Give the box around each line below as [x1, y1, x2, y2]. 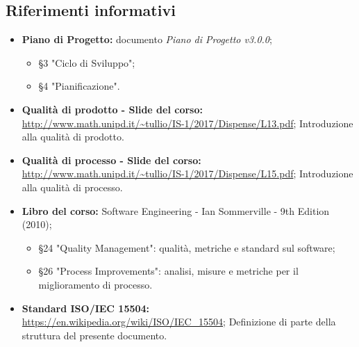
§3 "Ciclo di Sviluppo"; [38, 55, 135, 70]
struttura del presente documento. [22, 328, 167, 342]
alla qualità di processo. [22, 179, 123, 194]
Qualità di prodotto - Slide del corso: [22, 102, 203, 116]
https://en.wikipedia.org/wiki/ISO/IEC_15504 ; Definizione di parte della [22, 314, 336, 329]
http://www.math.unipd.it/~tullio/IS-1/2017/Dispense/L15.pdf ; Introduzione [22, 166, 353, 181]
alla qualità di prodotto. [22, 129, 124, 144]
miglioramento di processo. [38, 277, 153, 291]
